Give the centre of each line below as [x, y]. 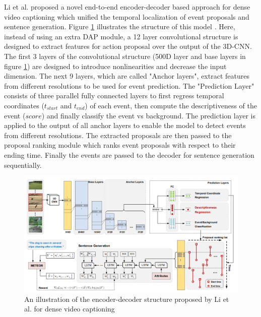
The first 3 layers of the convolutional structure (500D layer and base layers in [125, 56]
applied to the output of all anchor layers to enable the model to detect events [125, 125]
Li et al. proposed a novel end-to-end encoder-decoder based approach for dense [127, 7]
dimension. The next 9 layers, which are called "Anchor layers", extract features [127, 76]
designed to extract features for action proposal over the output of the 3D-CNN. [128, 46]
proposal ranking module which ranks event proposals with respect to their [120, 145]
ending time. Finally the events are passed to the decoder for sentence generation [129, 154]
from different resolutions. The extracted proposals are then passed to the [118, 135]
